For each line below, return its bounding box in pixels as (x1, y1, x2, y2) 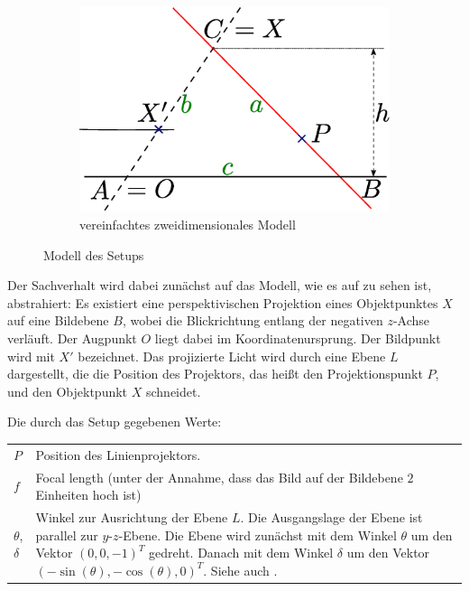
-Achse (392, 311, 430, 330)
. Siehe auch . (203, 560, 278, 579)
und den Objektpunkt (7, 381, 128, 400)
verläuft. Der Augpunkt (7, 328, 137, 347)
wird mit (7, 346, 55, 365)
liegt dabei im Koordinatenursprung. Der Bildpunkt (154, 328, 441, 347)
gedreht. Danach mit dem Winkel (149, 543, 334, 562)
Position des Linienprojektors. (35, 445, 201, 464)
